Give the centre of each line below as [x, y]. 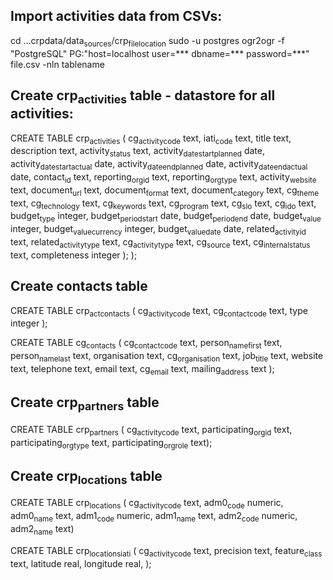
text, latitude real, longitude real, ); [81, 563]
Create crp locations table [86, 477]
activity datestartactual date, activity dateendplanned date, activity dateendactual [159, 165]
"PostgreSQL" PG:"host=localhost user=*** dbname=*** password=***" [160, 53]
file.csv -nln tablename [57, 64]
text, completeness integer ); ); [74, 255]
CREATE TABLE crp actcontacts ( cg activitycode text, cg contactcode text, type [159, 311]
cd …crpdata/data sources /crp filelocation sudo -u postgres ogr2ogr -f [147, 41]
